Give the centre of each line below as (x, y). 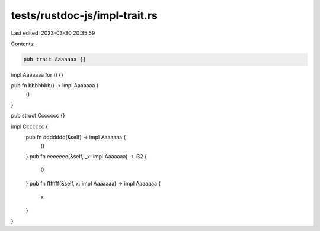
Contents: (23, 44)
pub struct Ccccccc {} (38, 116)
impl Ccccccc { (30, 126)
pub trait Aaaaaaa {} (55, 59)
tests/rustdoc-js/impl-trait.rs (84, 15)
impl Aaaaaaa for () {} (37, 74)
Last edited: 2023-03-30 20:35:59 (53, 33)
